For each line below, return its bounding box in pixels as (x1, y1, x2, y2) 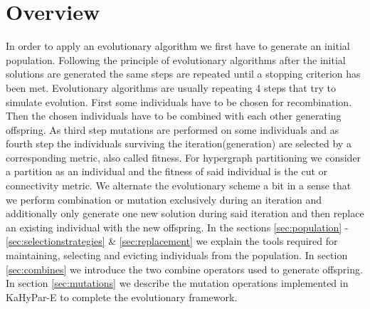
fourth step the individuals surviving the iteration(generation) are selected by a (6, 136, 351, 151)
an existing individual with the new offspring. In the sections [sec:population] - (6, 219, 349, 234)
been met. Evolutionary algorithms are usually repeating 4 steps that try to (6, 80, 336, 95)
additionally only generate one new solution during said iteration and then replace (6, 206, 364, 221)
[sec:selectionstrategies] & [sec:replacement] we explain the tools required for (6, 234, 338, 248)
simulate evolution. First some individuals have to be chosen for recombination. (6, 94, 352, 109)
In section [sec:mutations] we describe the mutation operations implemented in (6, 276, 349, 290)
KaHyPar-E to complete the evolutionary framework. (6, 289, 238, 304)
